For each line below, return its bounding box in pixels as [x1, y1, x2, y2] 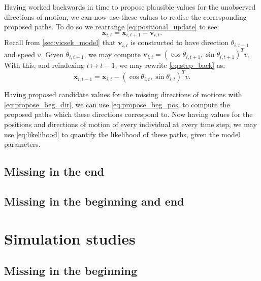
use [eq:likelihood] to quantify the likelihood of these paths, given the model [4, 129, 241, 139]
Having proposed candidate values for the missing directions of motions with [4, 89, 242, 100]
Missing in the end [4, 164, 104, 179]
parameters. [4, 139, 41, 149]
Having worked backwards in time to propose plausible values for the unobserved [4, 2, 256, 12]
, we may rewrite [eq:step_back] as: [115, 60, 225, 70]
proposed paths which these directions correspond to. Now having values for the [4, 109, 253, 119]
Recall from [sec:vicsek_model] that [4, 37, 116, 48]
